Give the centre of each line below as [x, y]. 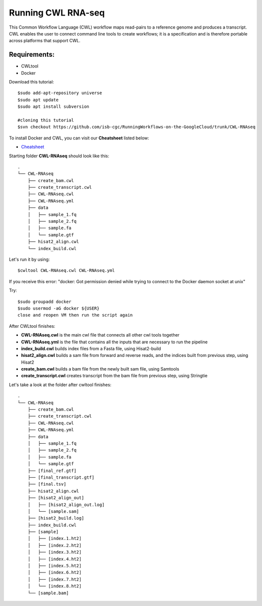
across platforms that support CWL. [45, 41]
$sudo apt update [38, 100]
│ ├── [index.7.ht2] [55, 579]
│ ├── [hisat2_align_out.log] [66, 505]
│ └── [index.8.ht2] [55, 586]
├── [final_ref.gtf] [52, 471]
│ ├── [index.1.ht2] [55, 539]
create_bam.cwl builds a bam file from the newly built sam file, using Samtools [100, 369]
